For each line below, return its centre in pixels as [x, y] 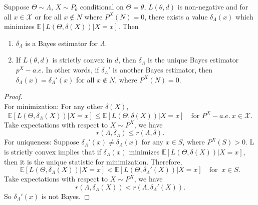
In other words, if [72, 69]
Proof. [13, 96]
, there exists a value [176, 16]
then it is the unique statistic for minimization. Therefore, [93, 161]
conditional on [102, 6]
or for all [48, 16]
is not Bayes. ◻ [66, 196]
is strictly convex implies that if [53, 152]
